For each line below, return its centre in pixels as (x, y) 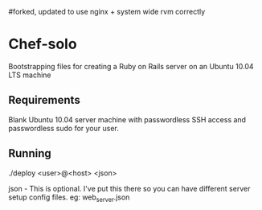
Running (30, 153)
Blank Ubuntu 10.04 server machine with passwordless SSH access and (127, 119)
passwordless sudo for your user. (63, 128)
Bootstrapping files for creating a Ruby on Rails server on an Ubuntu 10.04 (131, 66)
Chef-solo (43, 44)
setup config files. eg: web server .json (69, 198)
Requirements (44, 100)
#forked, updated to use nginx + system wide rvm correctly (107, 12)
